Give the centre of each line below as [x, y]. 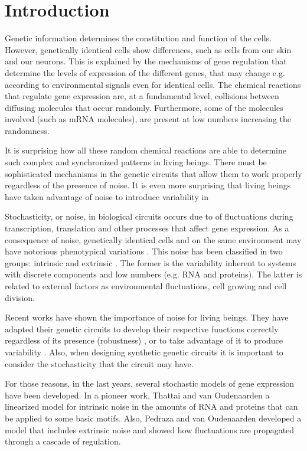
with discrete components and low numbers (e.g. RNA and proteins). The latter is [153, 274]
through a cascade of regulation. [63, 441]
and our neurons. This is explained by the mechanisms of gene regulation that [146, 61]
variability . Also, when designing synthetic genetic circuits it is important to [144, 352]
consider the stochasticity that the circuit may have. [99, 363]
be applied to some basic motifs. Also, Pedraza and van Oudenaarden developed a [153, 418]
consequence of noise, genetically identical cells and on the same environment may [153, 239]
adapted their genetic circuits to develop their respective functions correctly [142, 329]
